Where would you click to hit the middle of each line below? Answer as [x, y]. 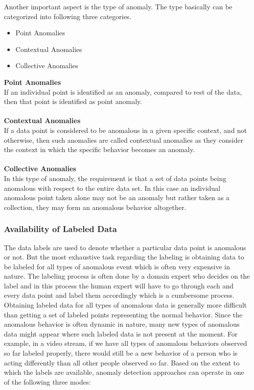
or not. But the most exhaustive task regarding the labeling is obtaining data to [124, 257]
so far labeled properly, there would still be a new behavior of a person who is [121, 353]
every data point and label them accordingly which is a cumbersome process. [119, 295]
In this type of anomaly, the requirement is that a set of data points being [115, 178]
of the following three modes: [47, 381]
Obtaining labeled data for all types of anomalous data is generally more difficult [126, 305]
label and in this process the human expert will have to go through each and [119, 285]
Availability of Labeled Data [60, 229]
